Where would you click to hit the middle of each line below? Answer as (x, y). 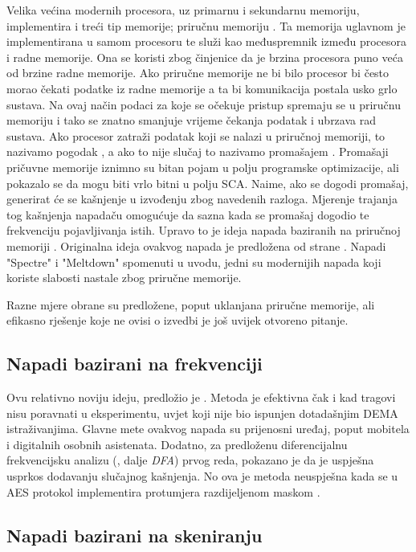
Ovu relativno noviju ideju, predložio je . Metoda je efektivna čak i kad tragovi (201, 397)
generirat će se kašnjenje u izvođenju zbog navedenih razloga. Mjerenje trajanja (202, 199)
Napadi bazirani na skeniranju (135, 535)
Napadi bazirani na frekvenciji (135, 364)
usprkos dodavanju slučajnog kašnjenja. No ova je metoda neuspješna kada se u (202, 476)
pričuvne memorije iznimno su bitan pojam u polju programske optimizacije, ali (203, 167)
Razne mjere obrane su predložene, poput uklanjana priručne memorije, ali (191, 304)
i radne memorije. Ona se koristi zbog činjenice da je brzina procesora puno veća (205, 57)
